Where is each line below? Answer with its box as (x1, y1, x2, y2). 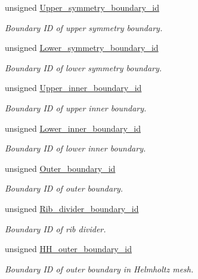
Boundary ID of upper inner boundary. (5, 101, 147, 114)
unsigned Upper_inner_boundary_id (5, 81, 142, 94)
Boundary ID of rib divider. (5, 222, 106, 235)
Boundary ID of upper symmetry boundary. (5, 21, 163, 34)
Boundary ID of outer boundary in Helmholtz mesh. (5, 262, 194, 275)
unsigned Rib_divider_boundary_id (5, 202, 139, 214)
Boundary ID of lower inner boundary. (5, 142, 146, 154)
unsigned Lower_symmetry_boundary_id (5, 41, 159, 54)
